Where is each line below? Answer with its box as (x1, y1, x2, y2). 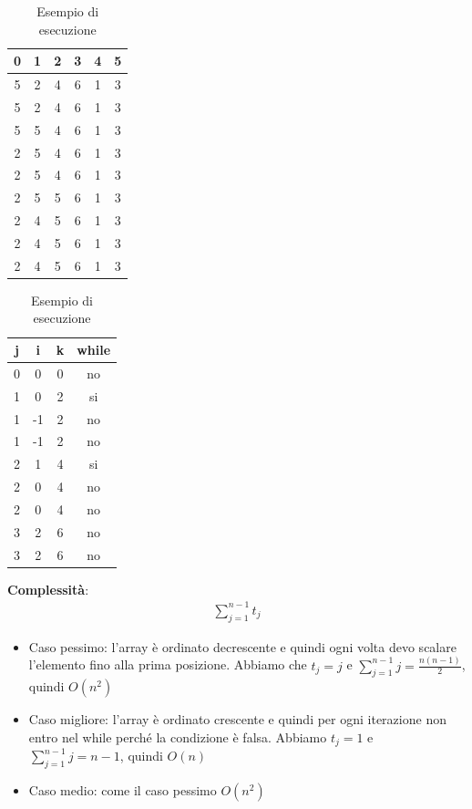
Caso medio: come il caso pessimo (28, 781, 217, 800)
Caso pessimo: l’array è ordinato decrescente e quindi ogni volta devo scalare (28, 637, 457, 656)
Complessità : (7, 579, 89, 598)
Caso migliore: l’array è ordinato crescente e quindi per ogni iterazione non (28, 710, 446, 729)
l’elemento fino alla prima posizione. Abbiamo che (28, 655, 307, 674)
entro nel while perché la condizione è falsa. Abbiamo (28, 727, 327, 746)
